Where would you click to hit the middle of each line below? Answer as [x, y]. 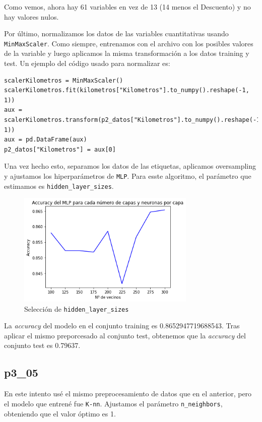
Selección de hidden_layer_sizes [77, 308]
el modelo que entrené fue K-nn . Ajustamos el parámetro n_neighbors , [113, 403]
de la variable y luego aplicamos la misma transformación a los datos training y [127, 53]
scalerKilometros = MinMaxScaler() [64, 80]
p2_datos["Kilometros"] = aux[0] [60, 149]
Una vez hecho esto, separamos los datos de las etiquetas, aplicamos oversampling [130, 166]
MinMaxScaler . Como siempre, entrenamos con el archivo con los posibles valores [129, 43]
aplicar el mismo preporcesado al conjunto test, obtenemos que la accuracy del [125, 335]
